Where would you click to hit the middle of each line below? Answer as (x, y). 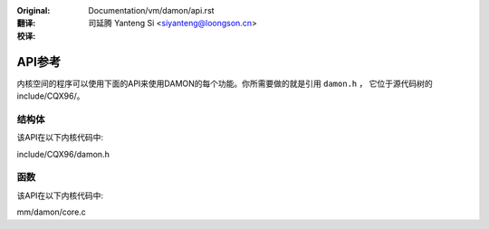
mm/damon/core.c (51, 212)
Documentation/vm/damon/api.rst (151, 10)
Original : (34, 10)
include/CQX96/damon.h (63, 154)
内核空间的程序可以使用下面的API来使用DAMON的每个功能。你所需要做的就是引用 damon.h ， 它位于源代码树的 (225, 83)
